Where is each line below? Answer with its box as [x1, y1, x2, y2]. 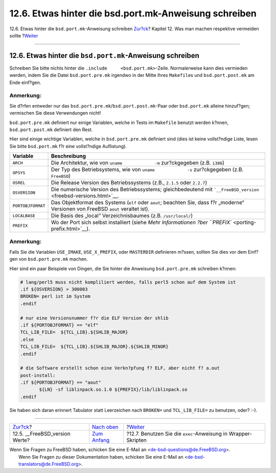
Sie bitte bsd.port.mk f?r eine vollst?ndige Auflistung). [9, 143, 127, 149]
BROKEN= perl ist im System [20, 294, 90, 299]
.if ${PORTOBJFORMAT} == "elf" [20, 322, 99, 328]
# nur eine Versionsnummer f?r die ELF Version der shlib [20, 315, 169, 321]
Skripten [126, 437, 147, 444]
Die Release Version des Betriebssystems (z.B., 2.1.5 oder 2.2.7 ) [51, 179, 207, 187]
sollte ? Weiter [9, 32, 38, 38]
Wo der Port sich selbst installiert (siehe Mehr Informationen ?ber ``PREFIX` [51, 219, 232, 226]
